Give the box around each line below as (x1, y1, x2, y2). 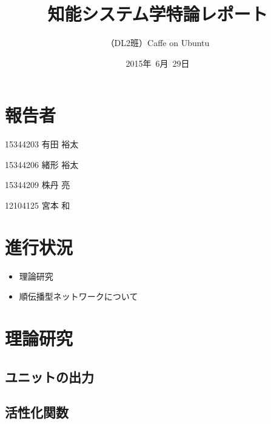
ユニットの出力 (5, 367, 94, 386)
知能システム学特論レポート (47, 1, 268, 26)
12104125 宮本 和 (5, 199, 70, 212)
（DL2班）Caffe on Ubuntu (105, 36, 210, 49)
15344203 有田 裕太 (5, 138, 79, 150)
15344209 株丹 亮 (5, 178, 70, 191)
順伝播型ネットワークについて (19, 290, 138, 303)
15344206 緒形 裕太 (5, 158, 79, 170)
